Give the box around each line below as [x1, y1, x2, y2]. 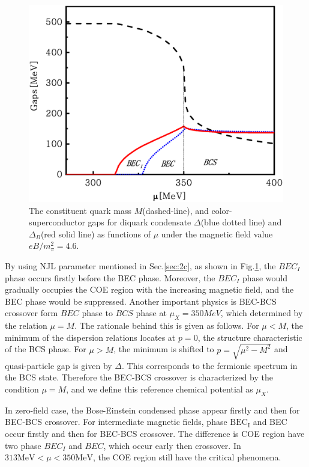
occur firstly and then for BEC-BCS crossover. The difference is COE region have [5, 427, 305, 439]
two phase [5, 439, 41, 451]
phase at [136, 307, 167, 319]
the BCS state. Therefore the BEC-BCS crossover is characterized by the [5, 371, 273, 383]
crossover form [5, 307, 58, 319]
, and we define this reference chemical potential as [66, 383, 253, 395]
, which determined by [220, 307, 303, 319]
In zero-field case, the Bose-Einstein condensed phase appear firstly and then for [5, 403, 300, 416]
